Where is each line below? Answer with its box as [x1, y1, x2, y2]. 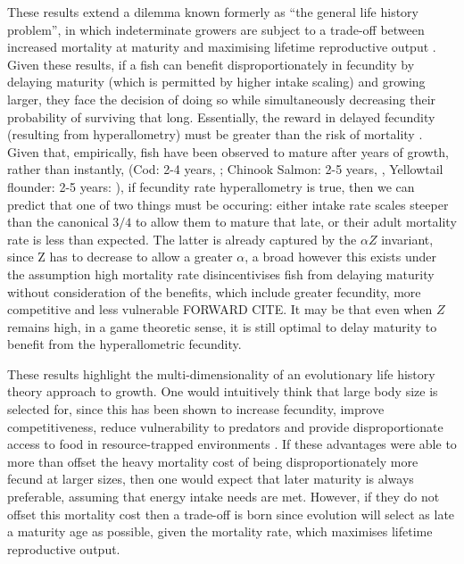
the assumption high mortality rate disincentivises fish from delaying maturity [7, 264, 435, 283]
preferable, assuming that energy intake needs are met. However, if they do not [7, 487, 440, 506]
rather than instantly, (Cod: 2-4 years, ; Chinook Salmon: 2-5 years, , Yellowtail [7, 160, 443, 178]
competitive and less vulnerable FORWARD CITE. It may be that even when [7, 300, 433, 319]
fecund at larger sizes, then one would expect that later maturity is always [7, 469, 414, 488]
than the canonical [7, 212, 109, 231]
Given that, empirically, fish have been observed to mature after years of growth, [7, 142, 449, 161]
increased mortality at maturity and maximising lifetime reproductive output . [7, 37, 436, 56]
